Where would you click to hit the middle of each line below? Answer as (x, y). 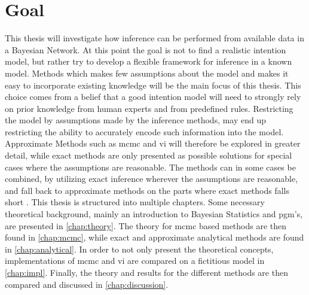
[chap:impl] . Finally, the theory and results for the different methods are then (146, 272)
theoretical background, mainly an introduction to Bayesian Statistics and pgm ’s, (154, 214)
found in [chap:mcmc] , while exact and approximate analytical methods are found (154, 237)
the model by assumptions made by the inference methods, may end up (136, 120)
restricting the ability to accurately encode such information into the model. (144, 131)
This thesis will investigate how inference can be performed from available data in (154, 38)
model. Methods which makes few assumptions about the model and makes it (147, 73)
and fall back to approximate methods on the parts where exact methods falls (147, 190)
